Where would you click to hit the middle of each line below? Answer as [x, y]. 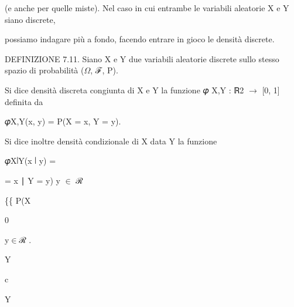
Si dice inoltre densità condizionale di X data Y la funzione [111, 141]
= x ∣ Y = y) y [33, 180]
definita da [24, 101]
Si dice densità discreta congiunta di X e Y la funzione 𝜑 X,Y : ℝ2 [124, 90]
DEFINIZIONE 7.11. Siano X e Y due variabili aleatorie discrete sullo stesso [142, 58]
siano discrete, [30, 19]
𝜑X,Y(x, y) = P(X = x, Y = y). [63, 121]
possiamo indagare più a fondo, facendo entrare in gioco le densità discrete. [140, 39]
